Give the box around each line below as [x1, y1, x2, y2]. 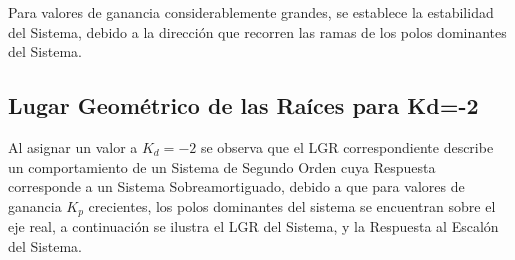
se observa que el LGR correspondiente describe [200, 136, 494, 157]
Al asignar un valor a [8, 136, 138, 157]
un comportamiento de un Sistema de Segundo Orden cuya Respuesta [8, 156, 436, 177]
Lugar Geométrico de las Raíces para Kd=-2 [8, 90, 479, 121]
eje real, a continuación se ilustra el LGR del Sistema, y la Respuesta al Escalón [8, 216, 499, 237]
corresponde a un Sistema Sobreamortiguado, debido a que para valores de [8, 176, 465, 197]
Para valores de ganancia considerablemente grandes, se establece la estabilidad [8, 2, 494, 22]
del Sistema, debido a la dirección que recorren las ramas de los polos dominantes [8, 21, 507, 42]
